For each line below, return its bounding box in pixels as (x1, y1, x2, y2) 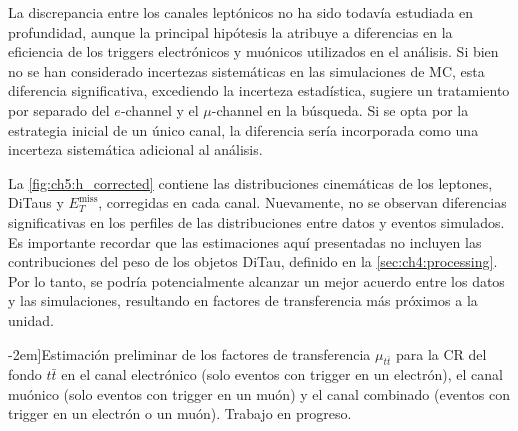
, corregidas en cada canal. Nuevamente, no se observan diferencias (98, 192, 507, 213)
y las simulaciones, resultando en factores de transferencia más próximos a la (8, 290, 478, 311)
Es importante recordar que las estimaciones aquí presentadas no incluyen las (8, 231, 482, 252)
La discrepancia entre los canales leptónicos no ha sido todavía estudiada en (8, 2, 474, 22)
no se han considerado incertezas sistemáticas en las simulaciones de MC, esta (8, 60, 485, 81)
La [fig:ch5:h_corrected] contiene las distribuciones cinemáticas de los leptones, (8, 172, 493, 193)
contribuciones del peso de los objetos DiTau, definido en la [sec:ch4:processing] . (8, 251, 498, 272)
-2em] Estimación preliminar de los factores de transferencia (8, 343, 371, 364)
